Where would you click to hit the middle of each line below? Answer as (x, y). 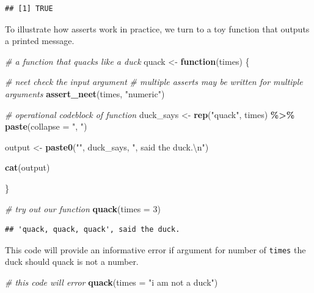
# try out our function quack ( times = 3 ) (83, 208)
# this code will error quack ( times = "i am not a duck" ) (111, 282)
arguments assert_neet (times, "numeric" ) (85, 93)
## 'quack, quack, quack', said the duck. (93, 230)
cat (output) (27, 167)
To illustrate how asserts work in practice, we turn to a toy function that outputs (157, 28)
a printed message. (40, 41)
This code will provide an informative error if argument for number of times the (155, 249)
